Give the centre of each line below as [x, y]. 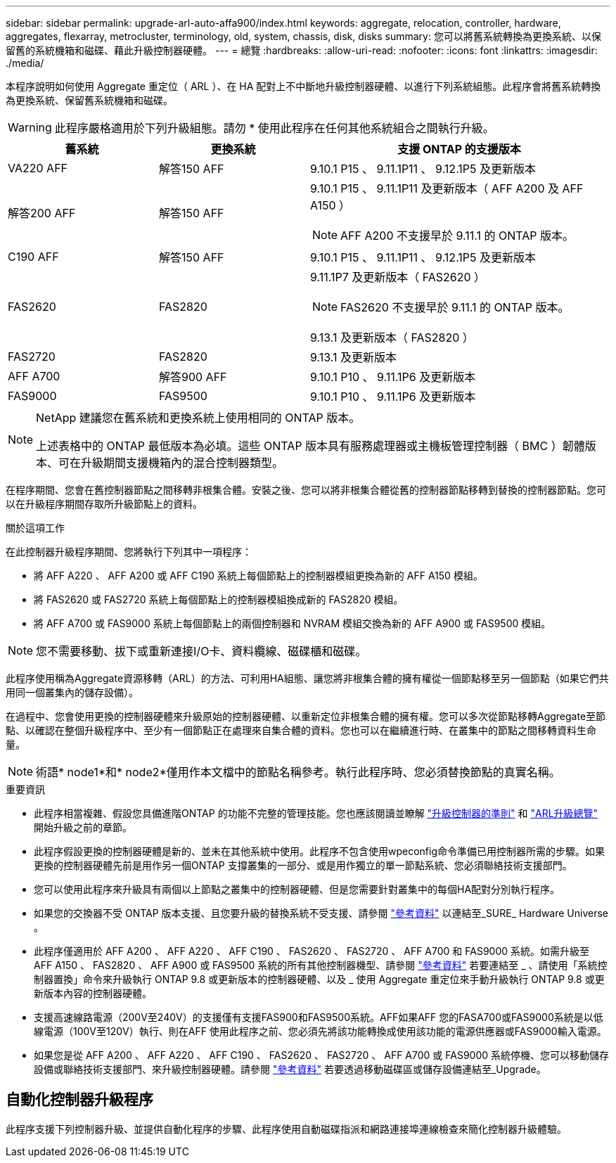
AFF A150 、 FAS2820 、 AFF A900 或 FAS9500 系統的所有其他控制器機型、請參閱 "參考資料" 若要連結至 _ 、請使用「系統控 [321, 965]
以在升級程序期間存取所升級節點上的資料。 [104, 504]
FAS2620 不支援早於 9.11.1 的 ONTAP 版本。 [455, 307]
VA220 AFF [38, 168]
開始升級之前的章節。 [83, 827]
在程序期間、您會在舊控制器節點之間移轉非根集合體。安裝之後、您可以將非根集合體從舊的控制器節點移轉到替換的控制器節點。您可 [306, 490]
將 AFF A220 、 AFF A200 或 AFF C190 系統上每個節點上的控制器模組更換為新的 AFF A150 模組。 [258, 576]
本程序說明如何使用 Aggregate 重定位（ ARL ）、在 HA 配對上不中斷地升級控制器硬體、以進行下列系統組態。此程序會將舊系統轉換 [303, 86]
